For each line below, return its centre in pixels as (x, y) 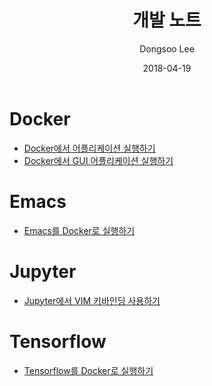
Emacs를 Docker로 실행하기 (79, 230)
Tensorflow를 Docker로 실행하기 (88, 370)
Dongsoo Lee (167, 48)
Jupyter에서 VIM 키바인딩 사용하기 (92, 300)
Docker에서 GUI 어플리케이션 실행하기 (98, 160)
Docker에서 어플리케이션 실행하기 (89, 148)
